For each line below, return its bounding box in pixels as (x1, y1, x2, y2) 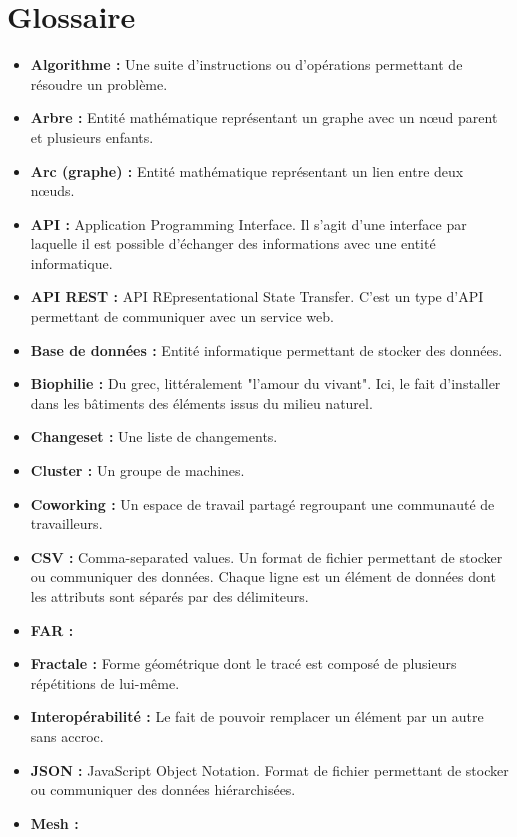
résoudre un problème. (30, 73, 168, 94)
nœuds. (30, 180, 75, 201)
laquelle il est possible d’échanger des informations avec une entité (30, 233, 436, 254)
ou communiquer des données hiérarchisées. (30, 779, 296, 800)
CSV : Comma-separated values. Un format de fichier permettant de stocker (30, 546, 503, 567)
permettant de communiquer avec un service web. (30, 306, 334, 327)
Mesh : (30, 812, 79, 833)
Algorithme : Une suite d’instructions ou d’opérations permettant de (30, 54, 463, 75)
